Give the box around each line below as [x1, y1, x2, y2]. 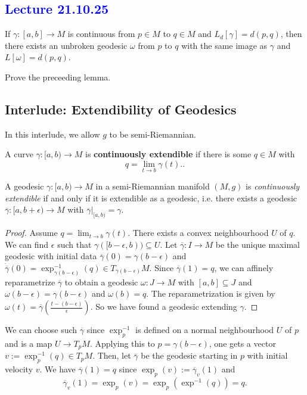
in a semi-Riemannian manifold [95, 180, 210, 192]
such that [57, 238, 92, 250]
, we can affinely [214, 261, 274, 273]
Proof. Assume [5, 226, 58, 239]
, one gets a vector [209, 337, 276, 349]
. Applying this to [89, 337, 155, 349]
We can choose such [5, 324, 77, 335]
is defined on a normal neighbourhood [135, 324, 274, 335]
